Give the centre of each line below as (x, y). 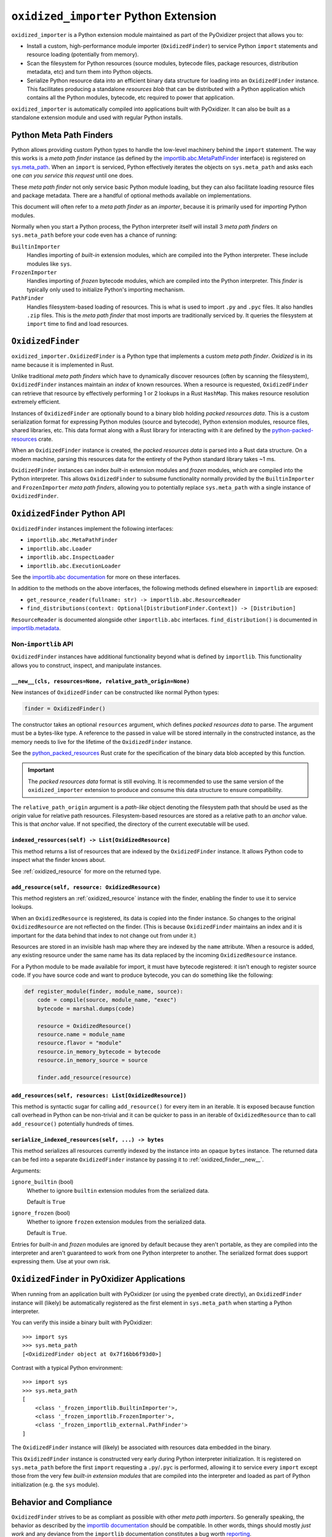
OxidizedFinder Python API (68, 513)
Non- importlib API (42, 644)
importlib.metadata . (36, 628)
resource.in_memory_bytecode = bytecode (99, 1052)
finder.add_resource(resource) (84, 1077)
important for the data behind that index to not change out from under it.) (104, 935)
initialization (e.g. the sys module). (55, 1484)
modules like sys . (49, 264)
